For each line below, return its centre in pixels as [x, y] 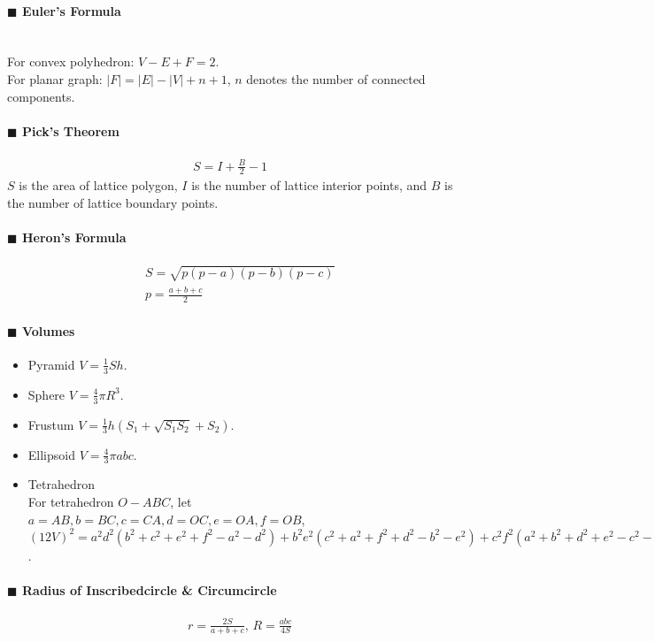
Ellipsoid [51, 454]
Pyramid [51, 364]
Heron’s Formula [74, 237]
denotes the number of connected [336, 78]
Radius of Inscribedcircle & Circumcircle [149, 589]
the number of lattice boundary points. [113, 202]
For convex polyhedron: [71, 61]
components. [41, 96]
